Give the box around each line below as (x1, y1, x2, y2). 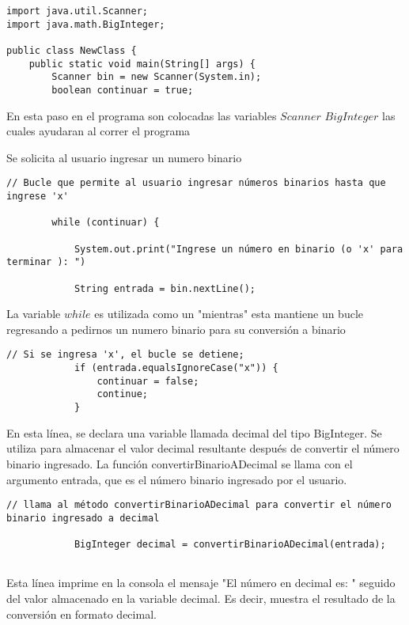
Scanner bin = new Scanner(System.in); (51, 71, 262, 83)
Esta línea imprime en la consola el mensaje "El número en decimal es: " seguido (6, 574, 396, 591)
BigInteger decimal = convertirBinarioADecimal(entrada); (74, 539, 386, 551)
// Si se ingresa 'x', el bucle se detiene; (6, 349, 244, 361)
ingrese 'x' (6, 191, 69, 203)
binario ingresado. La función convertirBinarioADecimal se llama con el (6, 455, 353, 472)
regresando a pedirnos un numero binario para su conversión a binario (6, 320, 346, 337)
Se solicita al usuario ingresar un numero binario (6, 149, 242, 165)
